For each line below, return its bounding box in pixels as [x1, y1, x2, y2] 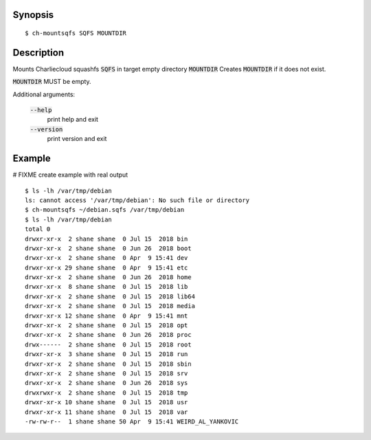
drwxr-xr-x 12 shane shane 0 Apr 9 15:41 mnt [25, 311, 188, 320]
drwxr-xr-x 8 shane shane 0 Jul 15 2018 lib [25, 283, 188, 291]
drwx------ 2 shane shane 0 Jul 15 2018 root [25, 340, 192, 349]
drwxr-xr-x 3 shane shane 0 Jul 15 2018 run [25, 351, 188, 358]
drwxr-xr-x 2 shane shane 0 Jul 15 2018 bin [25, 234, 188, 243]
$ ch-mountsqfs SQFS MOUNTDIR [25, 30, 127, 37]
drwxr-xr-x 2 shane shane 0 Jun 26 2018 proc [25, 331, 192, 339]
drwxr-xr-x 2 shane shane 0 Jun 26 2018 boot [25, 244, 192, 252]
